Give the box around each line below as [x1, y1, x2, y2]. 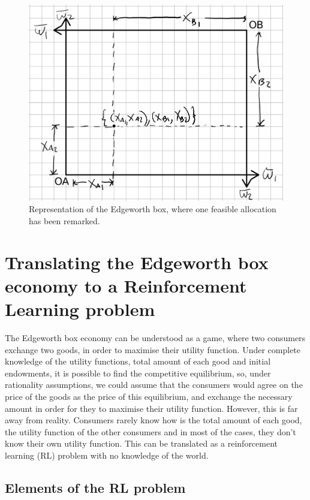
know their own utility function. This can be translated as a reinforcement [5, 437, 278, 450]
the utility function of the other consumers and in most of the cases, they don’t [5, 425, 296, 438]
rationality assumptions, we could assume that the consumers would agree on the [5, 378, 303, 391]
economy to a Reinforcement [5, 273, 247, 297]
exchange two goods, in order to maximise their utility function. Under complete [5, 343, 301, 356]
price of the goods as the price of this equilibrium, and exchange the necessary [5, 390, 293, 402]
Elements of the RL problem [5, 478, 186, 496]
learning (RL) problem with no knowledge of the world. [5, 448, 209, 461]
